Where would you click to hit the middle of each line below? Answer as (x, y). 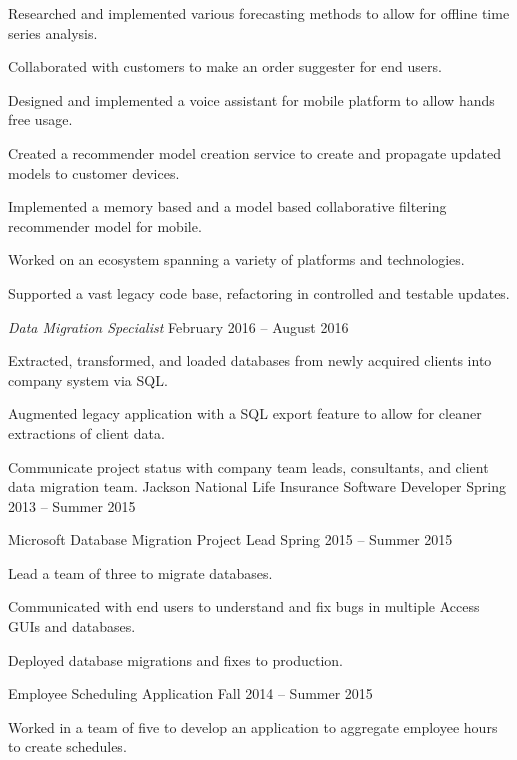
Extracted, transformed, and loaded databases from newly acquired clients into (250, 360)
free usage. (40, 119)
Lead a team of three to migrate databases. (140, 572)
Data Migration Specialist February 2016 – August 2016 (178, 326)
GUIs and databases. (72, 626)
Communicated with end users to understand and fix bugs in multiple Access (244, 606)
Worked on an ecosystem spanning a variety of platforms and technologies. (236, 259)
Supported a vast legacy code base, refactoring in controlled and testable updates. (259, 292)
